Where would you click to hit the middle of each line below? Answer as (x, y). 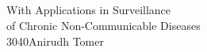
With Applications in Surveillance (89, 10)
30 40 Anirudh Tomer (55, 41)
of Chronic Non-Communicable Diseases (103, 25)
